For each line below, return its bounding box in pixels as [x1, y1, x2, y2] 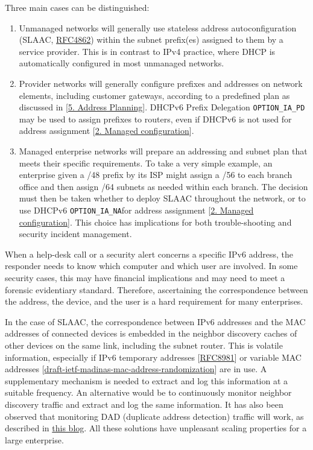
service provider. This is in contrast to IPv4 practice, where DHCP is [19, 45, 276, 57]
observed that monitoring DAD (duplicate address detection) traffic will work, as [5, 410, 304, 422]
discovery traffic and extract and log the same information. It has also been [5, 398, 283, 410]
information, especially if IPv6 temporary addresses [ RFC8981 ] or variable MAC [5, 350, 302, 363]
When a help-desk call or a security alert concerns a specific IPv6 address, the [5, 247, 293, 260]
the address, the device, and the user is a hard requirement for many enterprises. [5, 295, 303, 308]
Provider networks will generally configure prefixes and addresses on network [19, 77, 303, 89]
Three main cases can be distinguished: [5, 1, 150, 13]
